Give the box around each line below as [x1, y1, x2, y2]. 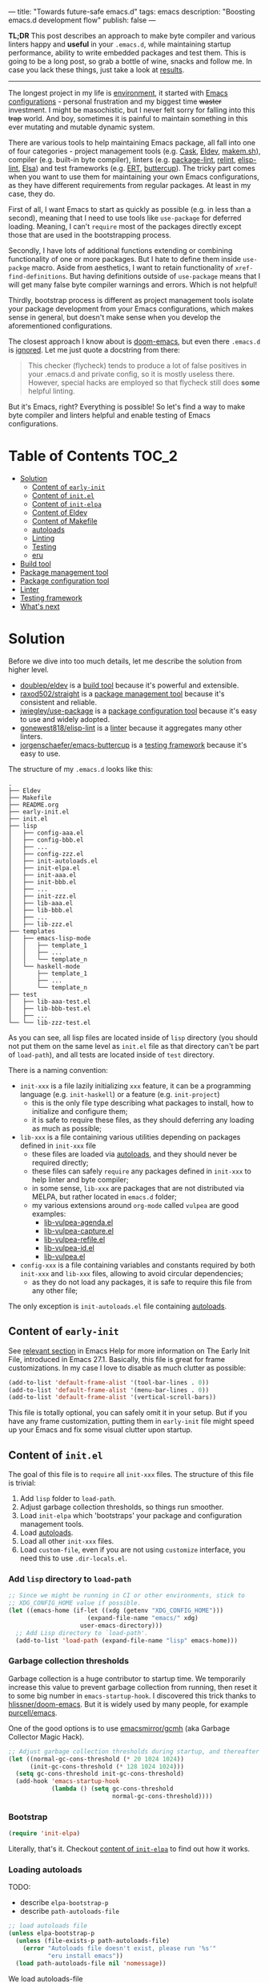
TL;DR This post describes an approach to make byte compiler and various [8, 31, 256, 40]
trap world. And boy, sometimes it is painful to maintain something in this [8, 114, 248, 123]
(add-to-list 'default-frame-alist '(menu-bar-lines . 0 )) [8, 1385, 210, 1394]
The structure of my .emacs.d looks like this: [8, 764, 154, 773]
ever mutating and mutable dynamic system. [8, 122, 155, 132]
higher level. [8, 664, 50, 674]
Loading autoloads [8, 1864, 82, 1875]
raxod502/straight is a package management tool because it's [19, 688, 226, 698]
